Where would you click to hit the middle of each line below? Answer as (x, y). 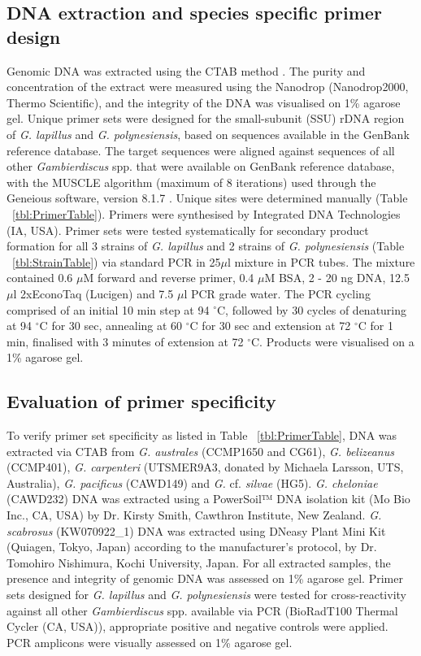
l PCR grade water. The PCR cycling (277, 293)
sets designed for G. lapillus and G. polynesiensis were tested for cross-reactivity (206, 595)
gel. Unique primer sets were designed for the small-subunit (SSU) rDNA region (206, 118)
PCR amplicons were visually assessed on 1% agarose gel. (150, 642)
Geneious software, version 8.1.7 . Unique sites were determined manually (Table (207, 198)
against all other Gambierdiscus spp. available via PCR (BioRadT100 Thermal (202, 610)
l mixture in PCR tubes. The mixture (321, 261)
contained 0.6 (40, 278)
